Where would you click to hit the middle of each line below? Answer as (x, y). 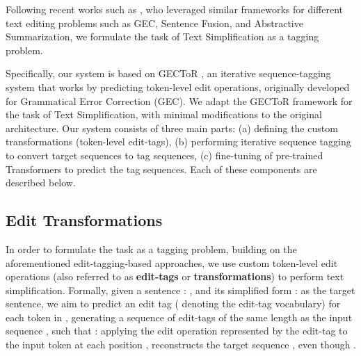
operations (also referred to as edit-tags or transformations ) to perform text (175, 276)
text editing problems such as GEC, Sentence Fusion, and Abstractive (154, 23)
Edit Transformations (84, 220)
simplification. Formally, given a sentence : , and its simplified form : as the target (180, 290)
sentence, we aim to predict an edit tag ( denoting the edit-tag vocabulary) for (173, 304)
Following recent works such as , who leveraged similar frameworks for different (175, 9)
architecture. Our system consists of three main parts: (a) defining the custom (172, 128)
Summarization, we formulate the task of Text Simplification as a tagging (162, 37)
